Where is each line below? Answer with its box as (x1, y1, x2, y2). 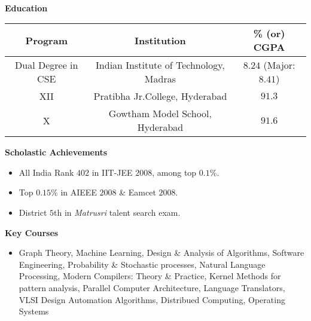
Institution (135, 33, 186, 47)
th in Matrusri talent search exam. (54, 206, 181, 218)
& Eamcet (119, 186, 156, 198)
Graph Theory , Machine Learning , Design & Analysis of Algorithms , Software (19, 246, 304, 259)
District (19, 206, 47, 218)
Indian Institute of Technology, (96, 58, 225, 72)
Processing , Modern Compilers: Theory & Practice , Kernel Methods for (19, 270, 281, 282)
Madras (144, 72, 176, 86)
